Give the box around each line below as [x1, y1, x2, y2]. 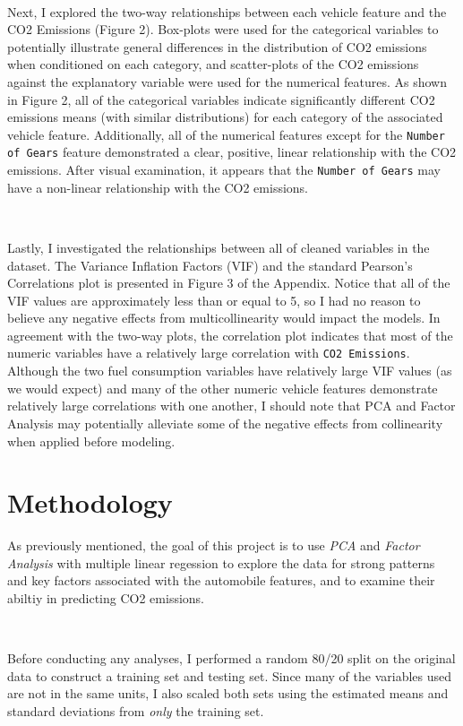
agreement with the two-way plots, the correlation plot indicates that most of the [7, 325, 453, 344]
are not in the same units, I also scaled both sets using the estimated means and [7, 684, 449, 703]
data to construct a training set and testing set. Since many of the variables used [7, 666, 452, 685]
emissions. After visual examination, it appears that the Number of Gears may [7, 160, 441, 179]
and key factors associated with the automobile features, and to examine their [7, 571, 435, 590]
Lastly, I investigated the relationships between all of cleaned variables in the [7, 238, 430, 256]
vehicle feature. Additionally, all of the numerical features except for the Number [7, 125, 445, 143]
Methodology [7, 484, 173, 521]
